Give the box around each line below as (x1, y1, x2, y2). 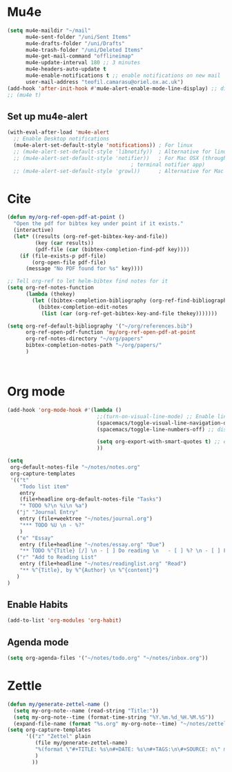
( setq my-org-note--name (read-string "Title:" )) (13, 707, 159, 714)
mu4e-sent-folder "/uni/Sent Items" (25, 33, 131, 40)
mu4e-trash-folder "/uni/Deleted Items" (25, 46, 144, 53)
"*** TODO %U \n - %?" (19, 521, 85, 528)
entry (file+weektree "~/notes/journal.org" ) (19, 515, 153, 522)
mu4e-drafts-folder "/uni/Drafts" (25, 39, 126, 47)
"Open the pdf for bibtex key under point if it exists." (13, 220, 184, 227)
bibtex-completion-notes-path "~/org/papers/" (25, 342, 162, 349)
